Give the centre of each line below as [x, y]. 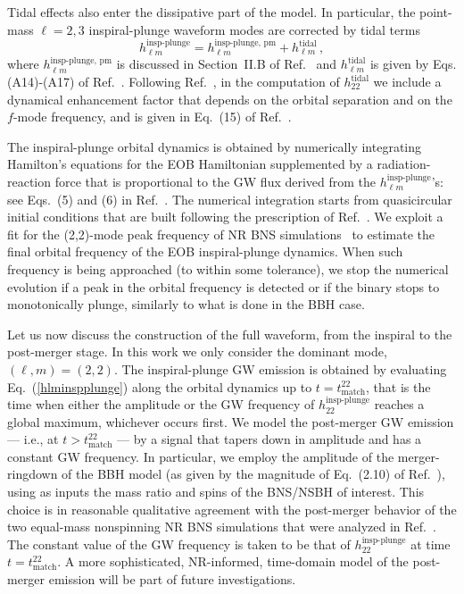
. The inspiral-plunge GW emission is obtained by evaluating [280, 368]
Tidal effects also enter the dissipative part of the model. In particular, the [211, 12]
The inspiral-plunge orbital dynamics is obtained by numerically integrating [215, 146]
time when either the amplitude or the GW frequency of [161, 404]
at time [431, 544]
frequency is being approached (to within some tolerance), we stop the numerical [228, 268]
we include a [407, 82]
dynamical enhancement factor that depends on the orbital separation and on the [230, 99]
